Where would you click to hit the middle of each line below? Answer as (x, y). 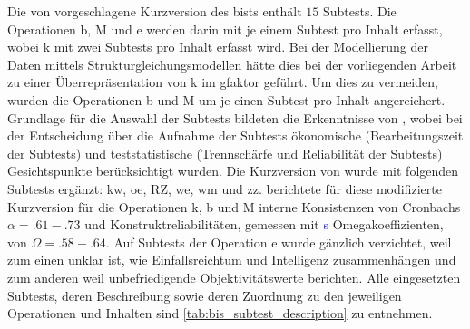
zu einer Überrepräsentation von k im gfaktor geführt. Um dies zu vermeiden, (223, 82)
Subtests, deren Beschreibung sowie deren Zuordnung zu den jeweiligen (205, 295)
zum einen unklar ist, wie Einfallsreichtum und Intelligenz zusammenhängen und (232, 260)
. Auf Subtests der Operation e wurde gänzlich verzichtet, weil (279, 242)
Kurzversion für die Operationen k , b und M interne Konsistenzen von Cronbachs (234, 206)
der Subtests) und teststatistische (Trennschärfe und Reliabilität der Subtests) (225, 153)
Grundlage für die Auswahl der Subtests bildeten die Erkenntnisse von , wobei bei (235, 117)
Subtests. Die (359, 11)
